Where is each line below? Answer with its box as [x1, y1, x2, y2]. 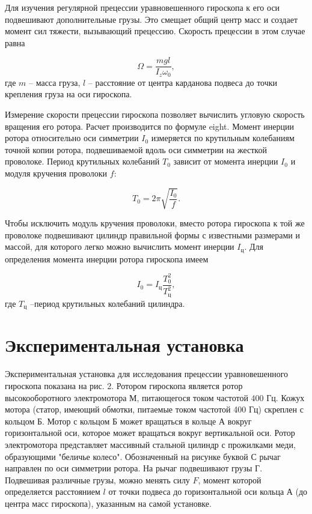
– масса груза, [29, 76, 81, 88]
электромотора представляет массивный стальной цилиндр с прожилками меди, [5, 438, 296, 450]
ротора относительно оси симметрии [5, 132, 139, 144]
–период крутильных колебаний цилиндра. [29, 297, 185, 309]
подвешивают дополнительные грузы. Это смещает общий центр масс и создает [5, 13, 298, 25]
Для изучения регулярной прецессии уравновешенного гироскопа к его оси [5, 1, 280, 13]
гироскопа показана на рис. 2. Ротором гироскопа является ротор [5, 379, 243, 392]
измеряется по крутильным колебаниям [151, 132, 295, 144]
